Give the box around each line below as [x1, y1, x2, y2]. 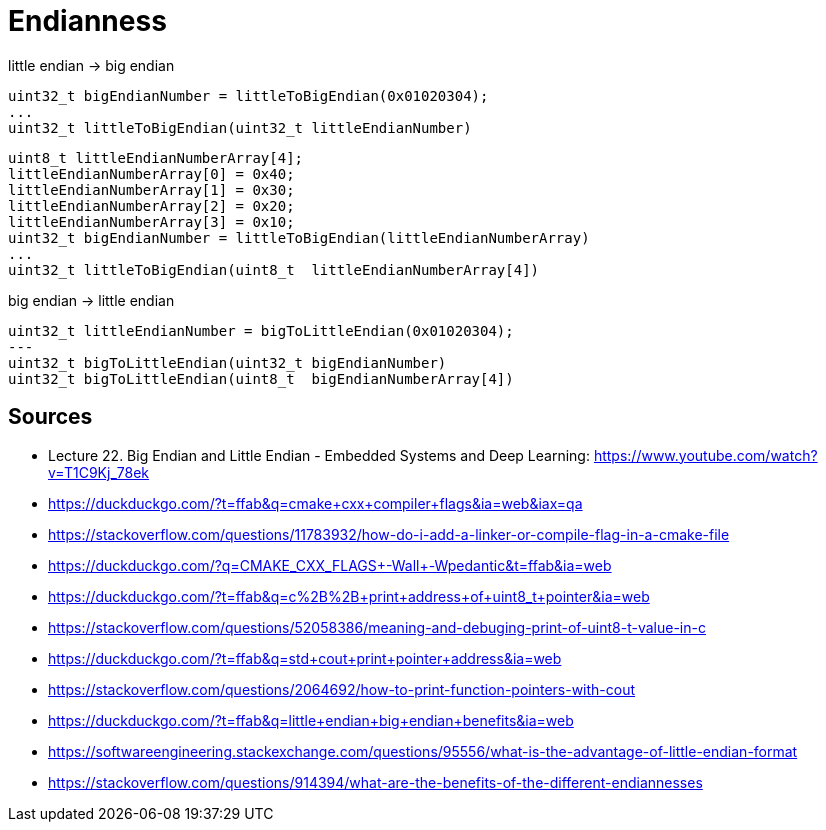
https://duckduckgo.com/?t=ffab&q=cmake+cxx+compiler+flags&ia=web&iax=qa [48, 494, 583, 512]
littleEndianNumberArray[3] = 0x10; [8, 213, 295, 230]
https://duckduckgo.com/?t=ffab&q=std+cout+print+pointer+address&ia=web [48, 649, 562, 667]
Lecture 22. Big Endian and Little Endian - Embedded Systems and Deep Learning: [48, 446, 590, 464]
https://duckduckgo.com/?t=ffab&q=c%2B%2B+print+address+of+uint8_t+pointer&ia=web [48, 587, 650, 605]
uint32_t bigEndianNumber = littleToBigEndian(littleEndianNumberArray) [8, 229, 590, 246]
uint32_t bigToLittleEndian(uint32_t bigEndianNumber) [8, 354, 447, 371]
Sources [8, 404, 93, 430]
